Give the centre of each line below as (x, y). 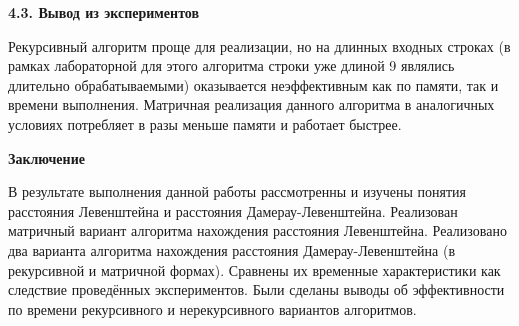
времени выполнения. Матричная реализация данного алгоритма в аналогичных (251, 104)
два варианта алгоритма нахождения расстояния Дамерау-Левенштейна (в (232, 249)
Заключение (46, 157)
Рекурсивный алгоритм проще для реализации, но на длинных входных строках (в (259, 45)
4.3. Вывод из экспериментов (104, 12)
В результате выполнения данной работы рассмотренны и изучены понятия (237, 191)
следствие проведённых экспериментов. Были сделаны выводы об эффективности (256, 289)
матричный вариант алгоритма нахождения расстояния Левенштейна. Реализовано (257, 230)
